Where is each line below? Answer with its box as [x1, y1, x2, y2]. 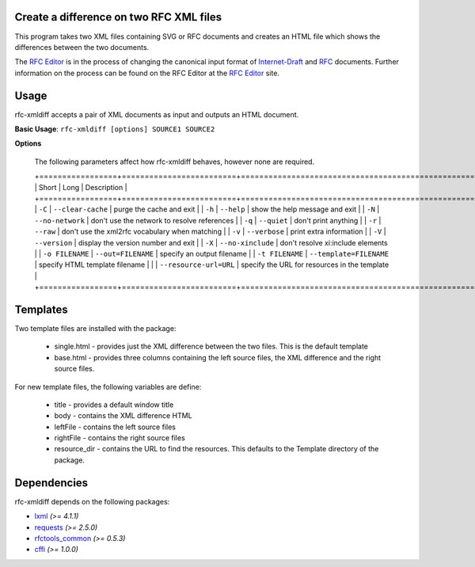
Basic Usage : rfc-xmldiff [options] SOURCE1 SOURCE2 [14, 124, 215, 134]
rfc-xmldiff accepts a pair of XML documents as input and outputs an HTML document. [14, 109, 299, 119]
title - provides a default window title [54, 400, 174, 409]
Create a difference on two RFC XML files [14, 10, 222, 24]
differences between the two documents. [14, 42, 150, 51]
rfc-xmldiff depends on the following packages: [14, 497, 170, 506]
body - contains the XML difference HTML [54, 411, 193, 420]
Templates [14, 303, 68, 316]
